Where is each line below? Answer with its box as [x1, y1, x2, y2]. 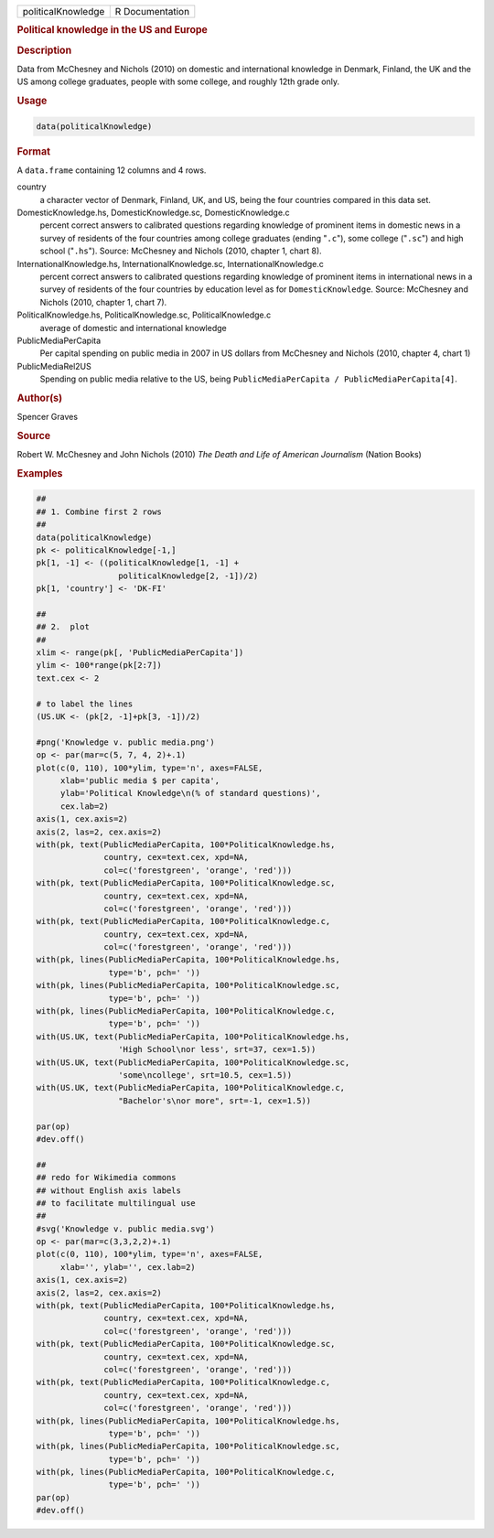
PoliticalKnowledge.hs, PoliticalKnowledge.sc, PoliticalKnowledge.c [16, 309, 272, 320]
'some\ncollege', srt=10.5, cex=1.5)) [117, 1070, 293, 1080]
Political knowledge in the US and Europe [16, 24, 208, 37]
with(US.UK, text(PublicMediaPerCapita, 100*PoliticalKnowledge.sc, [36, 1057, 350, 1068]
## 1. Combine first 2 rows [36, 506, 162, 517]
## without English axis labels [36, 1185, 182, 1196]
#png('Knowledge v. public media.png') [36, 737, 215, 747]
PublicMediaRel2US [16, 360, 91, 371]
